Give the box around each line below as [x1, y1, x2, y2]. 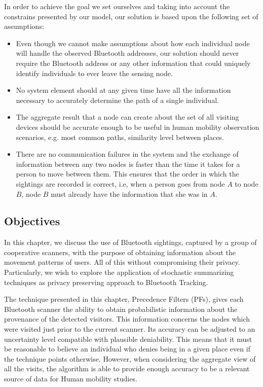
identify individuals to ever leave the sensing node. [16, 67, 173, 78]
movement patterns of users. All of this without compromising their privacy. [4, 257, 240, 267]
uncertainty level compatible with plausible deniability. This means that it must [4, 333, 252, 344]
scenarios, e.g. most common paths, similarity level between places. [16, 131, 224, 142]
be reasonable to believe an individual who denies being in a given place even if [4, 343, 250, 354]
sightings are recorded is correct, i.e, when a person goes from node [16, 178, 225, 189]
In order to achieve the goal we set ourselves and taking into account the [4, 1, 230, 11]
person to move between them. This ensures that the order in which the [16, 168, 239, 179]
